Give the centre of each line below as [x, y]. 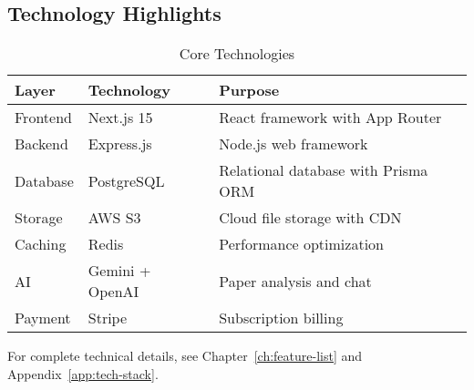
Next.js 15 [120, 118]
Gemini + [119, 271]
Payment [43, 318]
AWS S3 [114, 218]
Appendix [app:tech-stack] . [83, 373]
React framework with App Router [330, 118]
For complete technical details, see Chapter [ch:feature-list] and [185, 356]
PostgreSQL [126, 180]
